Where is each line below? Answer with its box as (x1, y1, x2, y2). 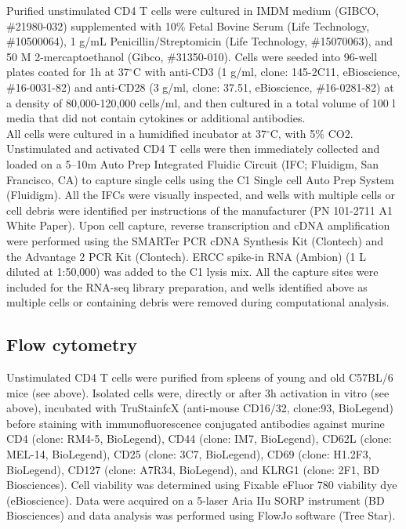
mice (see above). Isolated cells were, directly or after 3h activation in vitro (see (6, 384, 390, 400)
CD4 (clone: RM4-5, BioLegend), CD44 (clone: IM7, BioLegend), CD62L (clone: (6, 430, 392, 447)
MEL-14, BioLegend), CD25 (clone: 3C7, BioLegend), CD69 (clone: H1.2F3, (6, 446, 372, 462)
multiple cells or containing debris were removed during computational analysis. (6, 294, 390, 310)
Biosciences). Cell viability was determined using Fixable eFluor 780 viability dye (6, 476, 397, 493)
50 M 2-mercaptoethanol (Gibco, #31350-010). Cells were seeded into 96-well (6, 48, 378, 64)
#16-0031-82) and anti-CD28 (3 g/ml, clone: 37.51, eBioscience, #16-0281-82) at (6, 78, 394, 95)
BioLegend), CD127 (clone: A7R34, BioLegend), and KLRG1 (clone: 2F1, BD (6, 461, 379, 477)
